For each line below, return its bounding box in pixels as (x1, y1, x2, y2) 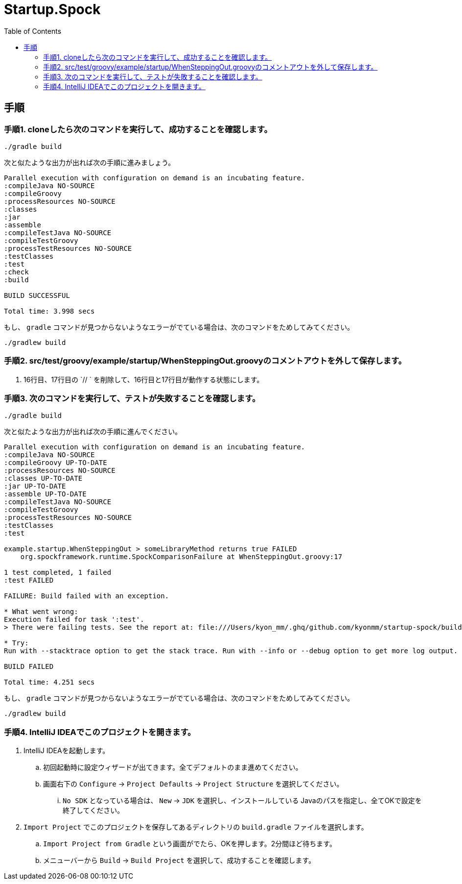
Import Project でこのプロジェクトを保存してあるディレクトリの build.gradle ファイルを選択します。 (23, 823, 368, 832)
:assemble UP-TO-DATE (4, 490, 87, 498)
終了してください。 (63, 806, 124, 815)
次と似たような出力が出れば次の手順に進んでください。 (4, 427, 182, 436)
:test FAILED (4, 576, 54, 585)
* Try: (4, 639, 29, 647)
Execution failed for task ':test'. (4, 615, 144, 624)
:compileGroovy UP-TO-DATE (4, 459, 107, 467)
